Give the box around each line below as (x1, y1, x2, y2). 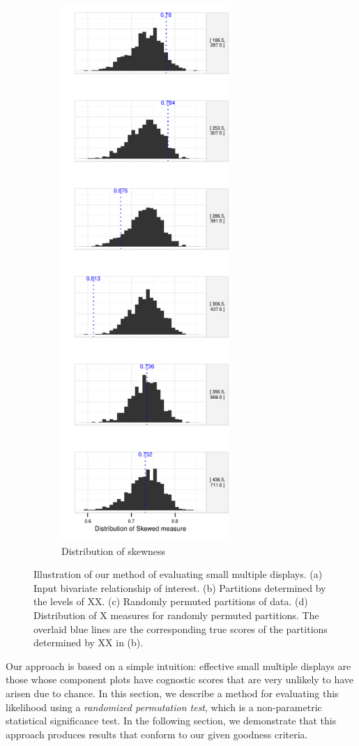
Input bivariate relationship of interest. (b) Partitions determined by (33, 580, 326, 595)
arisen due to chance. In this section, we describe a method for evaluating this (6, 685, 339, 700)
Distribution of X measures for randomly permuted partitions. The (33, 607, 319, 622)
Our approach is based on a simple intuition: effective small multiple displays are (6, 658, 351, 673)
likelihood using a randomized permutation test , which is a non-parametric (6, 699, 322, 714)
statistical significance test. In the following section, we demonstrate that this (6, 713, 337, 728)
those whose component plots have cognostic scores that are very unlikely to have (6, 672, 354, 687)
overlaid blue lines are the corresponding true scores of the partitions (33, 621, 328, 636)
